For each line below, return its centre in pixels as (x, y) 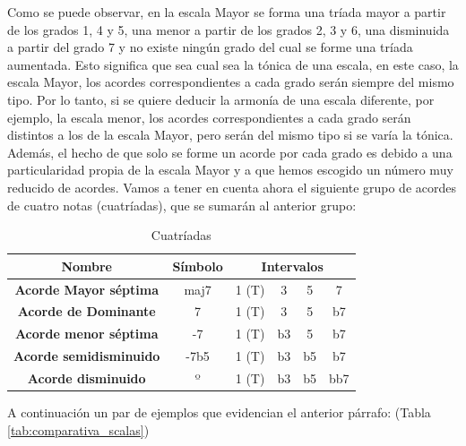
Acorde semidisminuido (87, 356)
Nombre (86, 266)
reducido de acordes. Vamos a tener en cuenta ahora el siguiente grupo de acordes (232, 187)
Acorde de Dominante (86, 311)
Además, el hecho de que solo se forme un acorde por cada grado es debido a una (230, 152)
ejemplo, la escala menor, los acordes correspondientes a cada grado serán (209, 117)
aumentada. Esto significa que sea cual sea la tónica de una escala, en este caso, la (233, 64)
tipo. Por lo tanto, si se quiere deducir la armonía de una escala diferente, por (221, 99)
